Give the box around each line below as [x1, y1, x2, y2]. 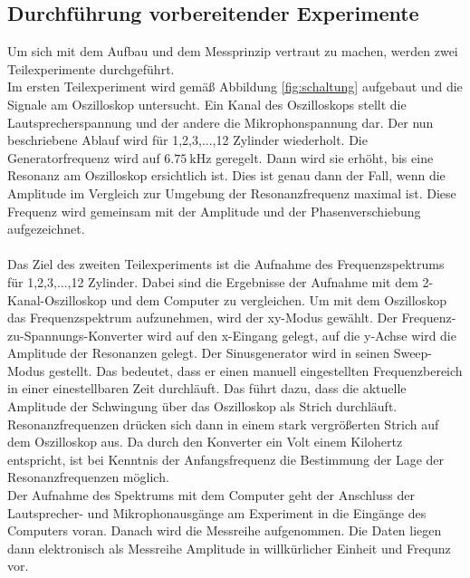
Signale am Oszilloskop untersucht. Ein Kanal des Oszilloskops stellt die [7, 94, 407, 113]
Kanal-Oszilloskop [7, 290, 107, 309]
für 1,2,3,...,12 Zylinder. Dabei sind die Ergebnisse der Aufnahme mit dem [7, 272, 418, 291]
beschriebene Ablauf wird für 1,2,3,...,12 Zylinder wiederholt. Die [7, 130, 368, 149]
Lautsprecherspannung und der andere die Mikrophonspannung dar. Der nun [7, 112, 434, 131]
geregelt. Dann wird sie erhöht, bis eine [216, 148, 434, 167]
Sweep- [393, 343, 433, 362]
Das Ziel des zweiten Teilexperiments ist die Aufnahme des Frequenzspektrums [7, 255, 445, 274]
